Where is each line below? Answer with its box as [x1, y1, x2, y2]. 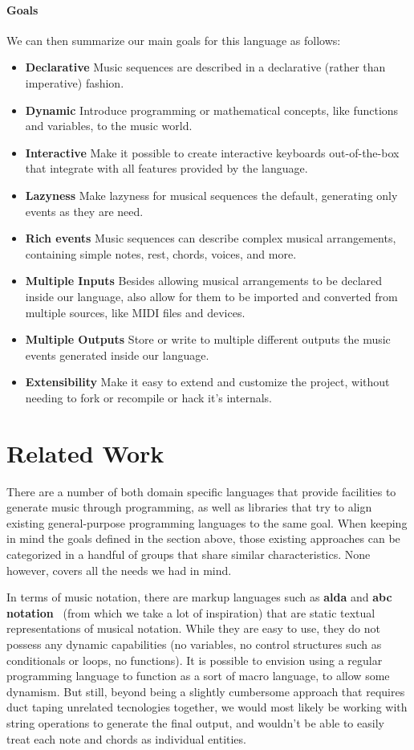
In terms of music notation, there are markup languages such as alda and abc [6, 589, 392, 605]
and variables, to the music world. [25, 117, 193, 134]
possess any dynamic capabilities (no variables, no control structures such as [6, 635, 382, 652]
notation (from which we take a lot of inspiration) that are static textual [6, 604, 375, 621]
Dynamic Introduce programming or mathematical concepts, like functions [25, 101, 399, 118]
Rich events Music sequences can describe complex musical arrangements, [25, 230, 396, 247]
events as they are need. [25, 202, 144, 219]
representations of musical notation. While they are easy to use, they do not [6, 620, 380, 637]
